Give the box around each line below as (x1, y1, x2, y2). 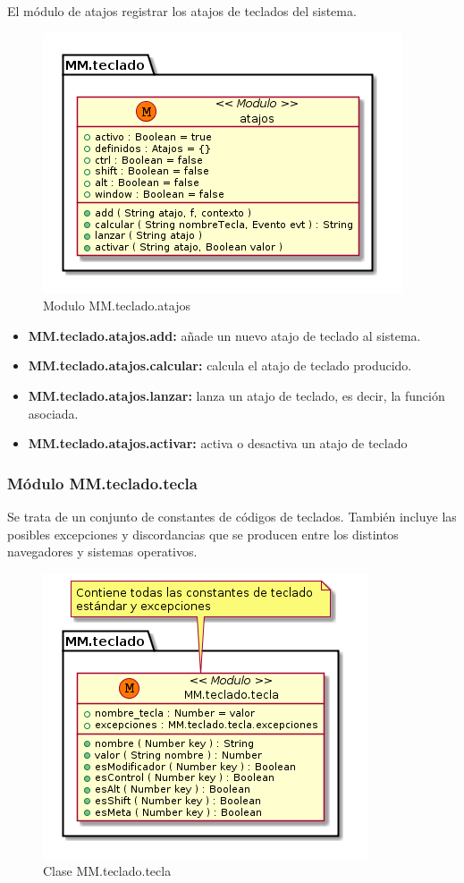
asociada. (28, 403, 79, 422)
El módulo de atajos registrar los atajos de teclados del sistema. (7, 2, 357, 20)
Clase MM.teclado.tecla (43, 862, 172, 880)
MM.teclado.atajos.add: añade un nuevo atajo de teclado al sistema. (28, 326, 421, 344)
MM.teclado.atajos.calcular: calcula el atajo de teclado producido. (28, 356, 412, 375)
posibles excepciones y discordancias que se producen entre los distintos (7, 524, 399, 543)
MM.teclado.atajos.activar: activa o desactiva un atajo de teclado (28, 434, 408, 453)
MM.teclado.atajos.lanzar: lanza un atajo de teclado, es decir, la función (28, 386, 445, 404)
